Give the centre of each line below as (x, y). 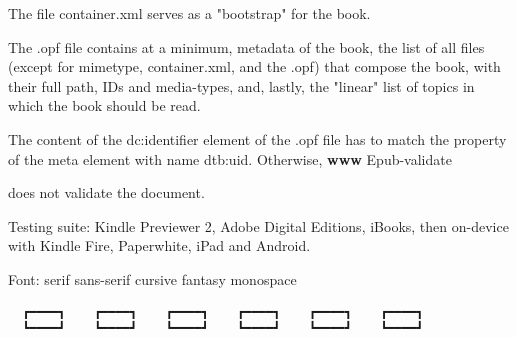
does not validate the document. (106, 192)
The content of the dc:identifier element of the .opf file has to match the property (257, 138)
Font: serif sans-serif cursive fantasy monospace (152, 278)
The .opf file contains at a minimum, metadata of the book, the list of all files (246, 46)
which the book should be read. (104, 105)
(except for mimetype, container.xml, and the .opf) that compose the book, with (254, 66)
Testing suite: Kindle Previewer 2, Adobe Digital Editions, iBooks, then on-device (258, 225)
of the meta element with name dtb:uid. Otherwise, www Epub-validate (230, 158)
